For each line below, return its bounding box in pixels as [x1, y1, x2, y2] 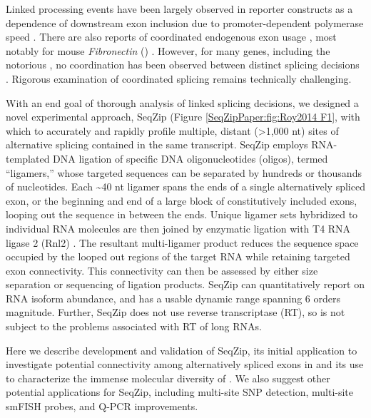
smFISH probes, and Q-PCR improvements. [6, 399, 198, 414]
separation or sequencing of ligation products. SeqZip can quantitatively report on [6, 277, 365, 292]
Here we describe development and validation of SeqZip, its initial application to [6, 342, 357, 357]
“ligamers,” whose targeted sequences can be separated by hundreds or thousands [6, 165, 362, 180]
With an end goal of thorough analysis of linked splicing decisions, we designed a [6, 95, 359, 110]
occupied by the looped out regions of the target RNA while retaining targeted [6, 249, 350, 264]
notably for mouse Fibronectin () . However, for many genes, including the [6, 43, 330, 58]
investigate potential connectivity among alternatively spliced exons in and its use [6, 357, 364, 372]
